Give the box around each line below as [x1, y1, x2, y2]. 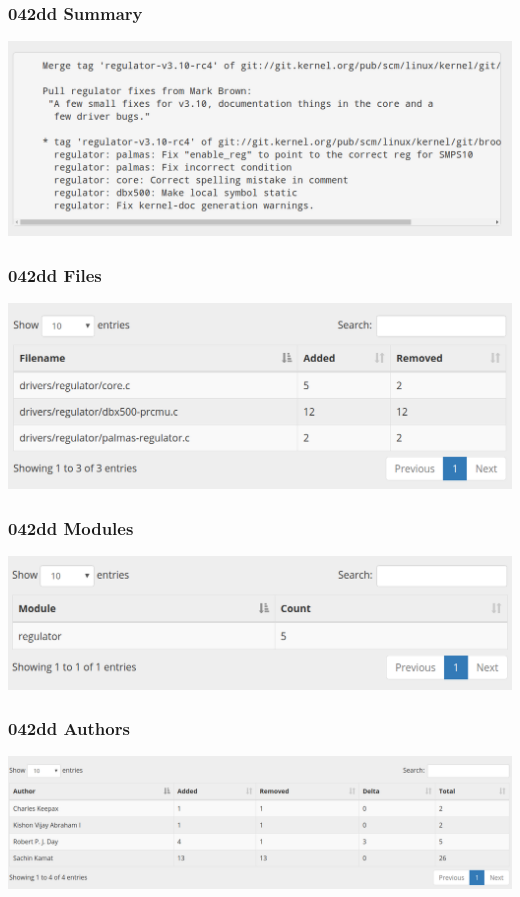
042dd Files [8, 262, 102, 287]
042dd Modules [8, 515, 134, 540]
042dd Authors [8, 716, 130, 741]
